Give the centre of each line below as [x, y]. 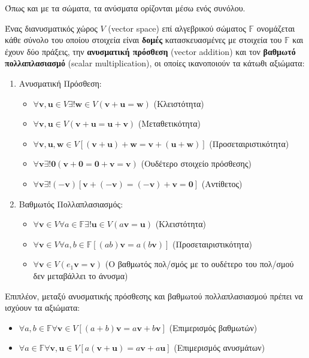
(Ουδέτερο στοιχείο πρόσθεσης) [196, 163]
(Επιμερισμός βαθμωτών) [213, 327]
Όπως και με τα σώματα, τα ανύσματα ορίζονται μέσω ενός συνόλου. [125, 8]
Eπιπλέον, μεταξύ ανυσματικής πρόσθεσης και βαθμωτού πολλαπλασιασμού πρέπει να [154, 296]
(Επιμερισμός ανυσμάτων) [219, 348]
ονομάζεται [276, 28]
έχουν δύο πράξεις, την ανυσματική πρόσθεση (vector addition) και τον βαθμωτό [150, 51]
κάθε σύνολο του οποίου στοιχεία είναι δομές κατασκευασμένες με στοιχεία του [143, 40]
